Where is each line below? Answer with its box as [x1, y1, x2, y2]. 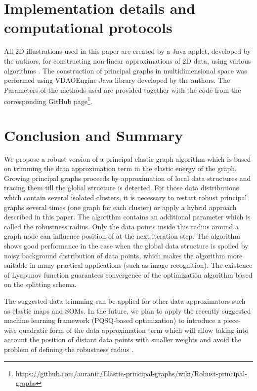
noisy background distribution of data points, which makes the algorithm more [4, 250, 243, 260]
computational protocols [4, 17, 172, 37]
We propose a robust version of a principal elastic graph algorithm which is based [4, 153, 251, 164]
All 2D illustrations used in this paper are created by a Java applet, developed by [4, 46, 251, 56]
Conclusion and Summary [4, 125, 183, 145]
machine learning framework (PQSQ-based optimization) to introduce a [4, 315, 221, 325]
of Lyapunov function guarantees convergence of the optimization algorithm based [4, 269, 253, 280]
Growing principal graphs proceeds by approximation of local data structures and [4, 173, 251, 183]
